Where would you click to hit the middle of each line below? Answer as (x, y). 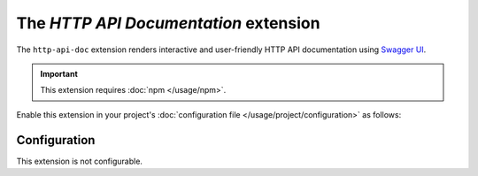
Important (59, 73)
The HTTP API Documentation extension (168, 23)
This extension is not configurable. (80, 161)
